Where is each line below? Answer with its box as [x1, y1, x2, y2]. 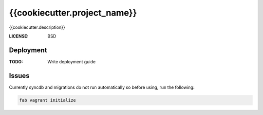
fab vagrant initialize [19, 97, 76, 103]
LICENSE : [9, 33, 29, 39]
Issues [9, 71, 30, 80]
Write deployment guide [47, 58, 96, 64]
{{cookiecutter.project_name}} [9, 7, 137, 18]
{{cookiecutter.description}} [9, 24, 65, 30]
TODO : [9, 58, 23, 64]
